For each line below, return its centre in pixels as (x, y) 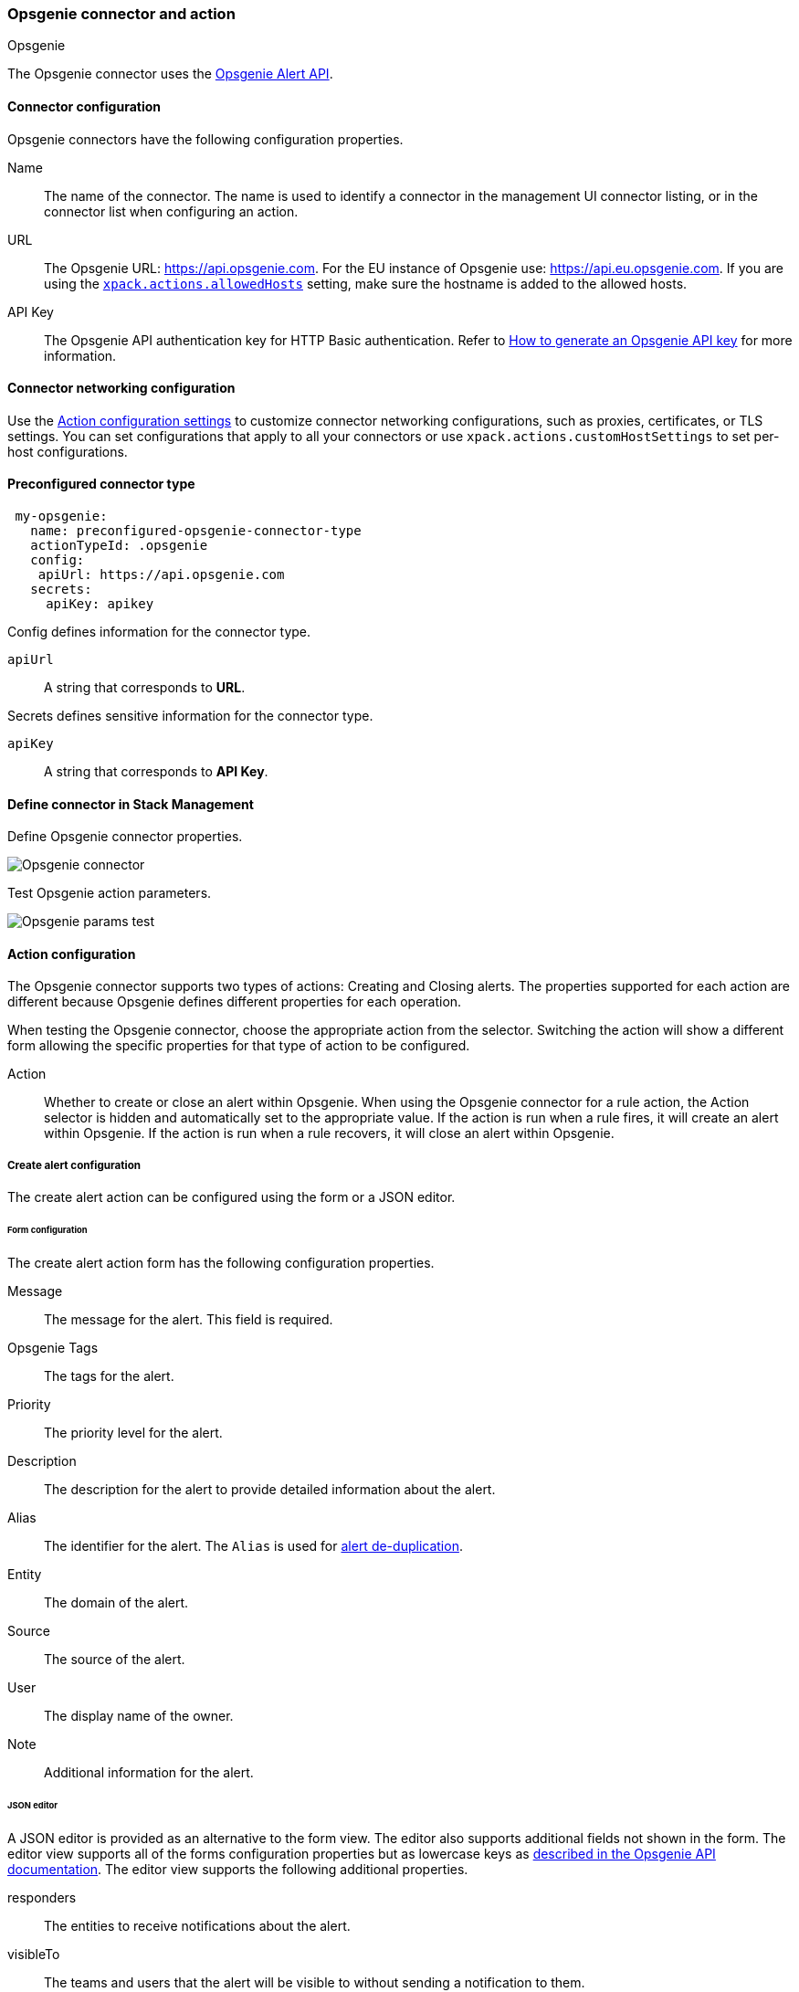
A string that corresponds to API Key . (156, 772)
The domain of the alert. (116, 1602)
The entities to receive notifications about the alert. (197, 1925)
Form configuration (47, 1230)
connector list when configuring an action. (171, 211)
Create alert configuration (74, 1165)
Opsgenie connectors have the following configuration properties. (205, 139)
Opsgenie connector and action (121, 14)
